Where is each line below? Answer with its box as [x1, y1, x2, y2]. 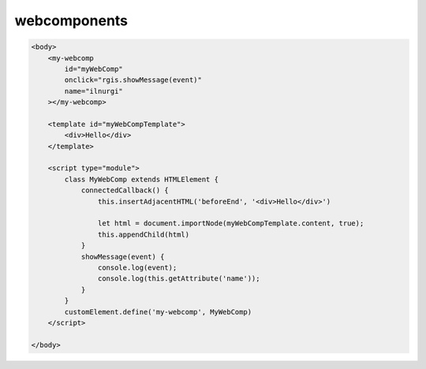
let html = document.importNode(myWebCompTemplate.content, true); [97, 219, 364, 228]
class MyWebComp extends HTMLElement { [64, 174, 219, 184]
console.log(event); [97, 263, 177, 272]
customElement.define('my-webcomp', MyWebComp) [64, 307, 252, 316]
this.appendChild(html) [97, 229, 189, 239]
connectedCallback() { [80, 186, 169, 195]
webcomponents [14, 12, 129, 29]
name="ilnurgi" [64, 87, 124, 95]
